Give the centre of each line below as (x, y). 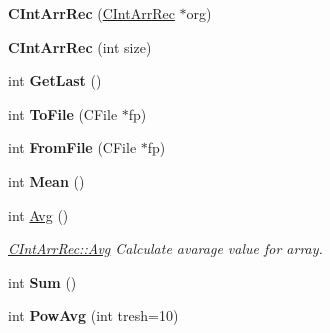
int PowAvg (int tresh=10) (93, 315)
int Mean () (46, 180)
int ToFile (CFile (63, 113)
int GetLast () (55, 80)
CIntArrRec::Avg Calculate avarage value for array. (165, 248)
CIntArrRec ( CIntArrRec (91, 13)
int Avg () (38, 214)
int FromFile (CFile (72, 147)
